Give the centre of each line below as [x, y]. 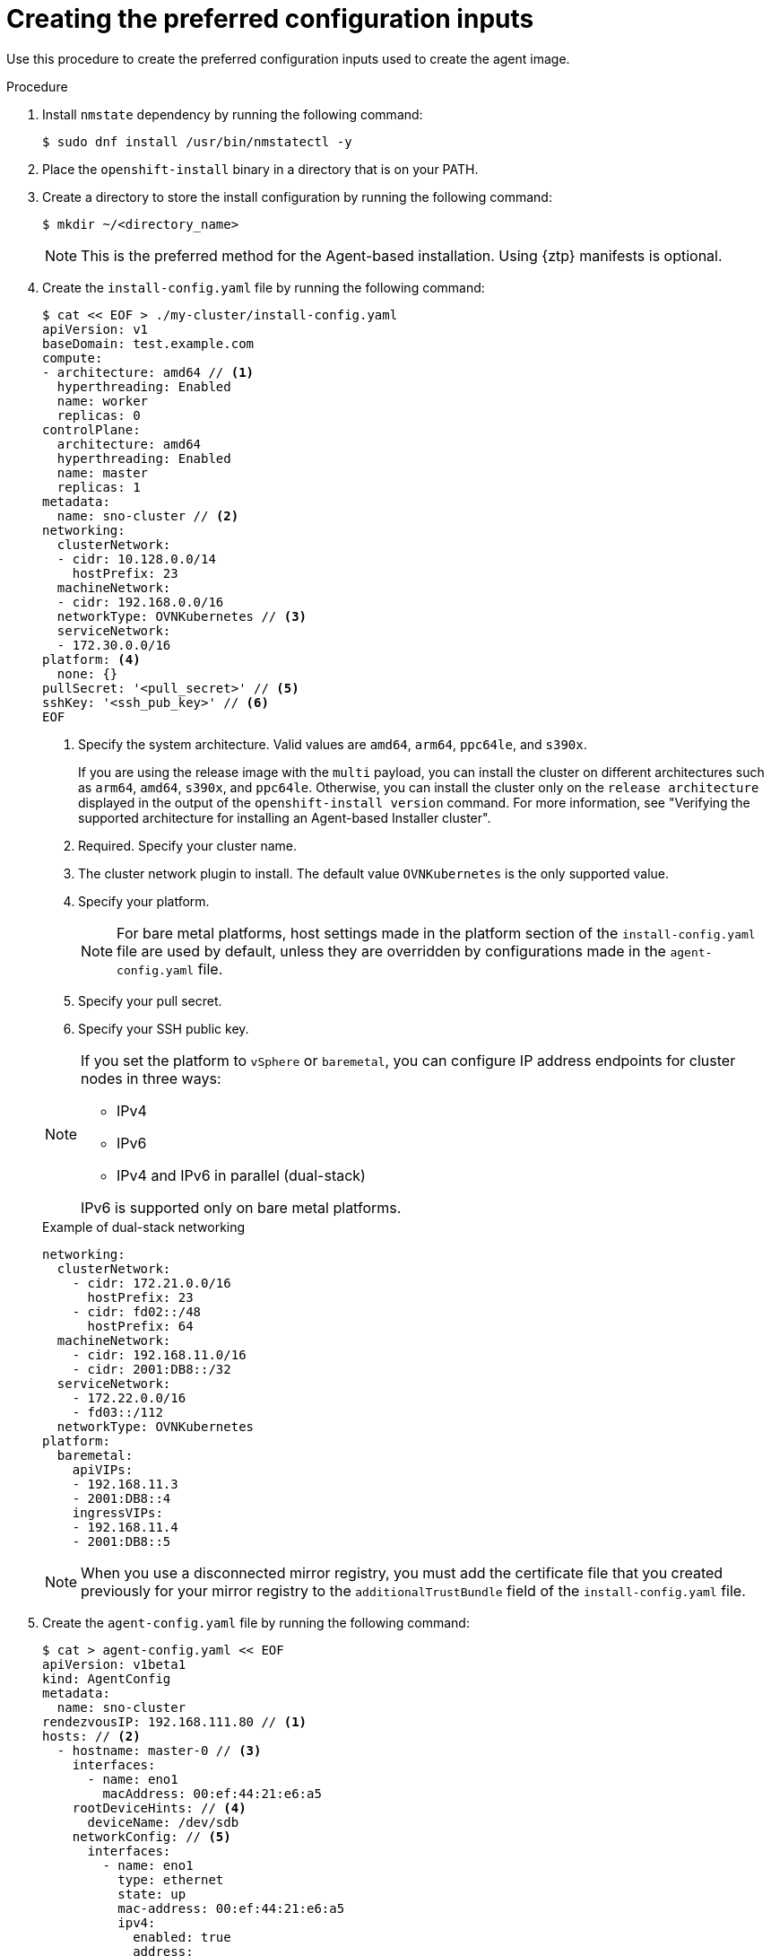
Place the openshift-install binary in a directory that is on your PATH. [260, 169]
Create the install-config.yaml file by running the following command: [264, 287]
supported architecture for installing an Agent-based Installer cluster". [285, 817]
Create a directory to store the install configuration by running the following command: [297, 196]
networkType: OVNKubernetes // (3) [182, 616]
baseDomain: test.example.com [148, 343]
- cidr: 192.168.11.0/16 [159, 1354]
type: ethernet [171, 1879]
